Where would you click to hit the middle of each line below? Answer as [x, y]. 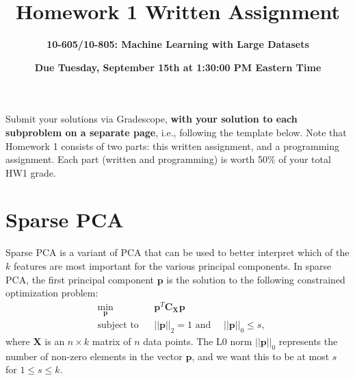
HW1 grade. [31, 172]
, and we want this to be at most [261, 356]
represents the [308, 341]
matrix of [111, 341]
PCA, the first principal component [80, 279]
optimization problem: [52, 293]
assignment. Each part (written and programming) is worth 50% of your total [168, 159]
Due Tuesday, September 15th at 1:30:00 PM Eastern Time [178, 67]
